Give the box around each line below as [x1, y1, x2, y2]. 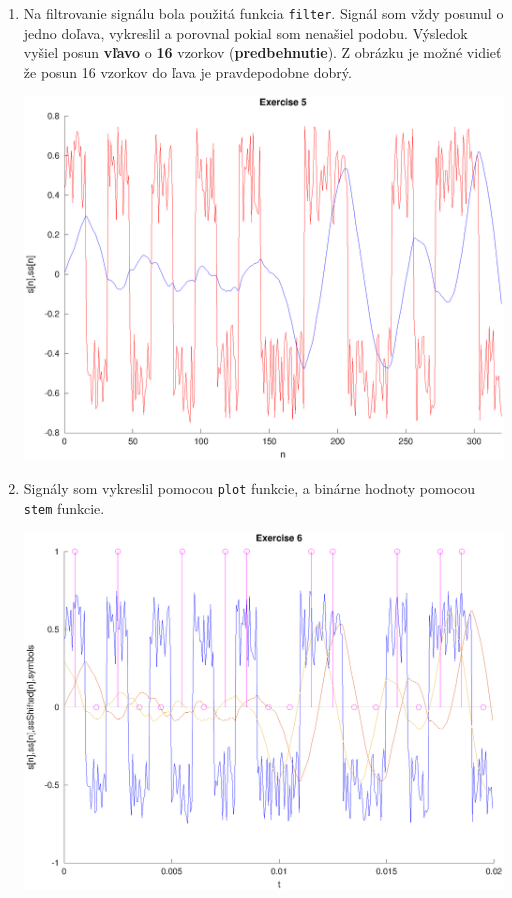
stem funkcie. [23, 497, 105, 518]
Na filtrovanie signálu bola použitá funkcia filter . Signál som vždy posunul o [23, 3, 504, 23]
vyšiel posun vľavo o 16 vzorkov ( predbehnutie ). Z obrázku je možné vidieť [23, 42, 502, 63]
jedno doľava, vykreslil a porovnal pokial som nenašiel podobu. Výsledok [23, 22, 468, 43]
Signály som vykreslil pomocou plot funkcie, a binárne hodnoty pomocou [23, 477, 476, 498]
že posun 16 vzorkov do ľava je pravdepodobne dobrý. [23, 61, 352, 82]
